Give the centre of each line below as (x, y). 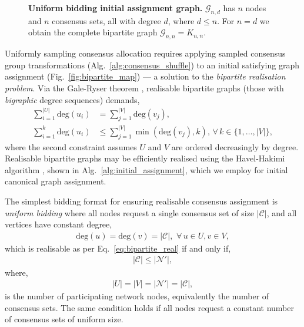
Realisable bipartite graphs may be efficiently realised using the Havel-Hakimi (145, 158)
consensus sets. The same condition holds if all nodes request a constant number (149, 307)
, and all (282, 212)
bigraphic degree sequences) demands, (72, 99)
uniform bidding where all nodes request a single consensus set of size (130, 212)
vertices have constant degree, (59, 224)
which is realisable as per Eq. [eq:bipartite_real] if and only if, (118, 248)
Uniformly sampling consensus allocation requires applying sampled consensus (145, 53)
